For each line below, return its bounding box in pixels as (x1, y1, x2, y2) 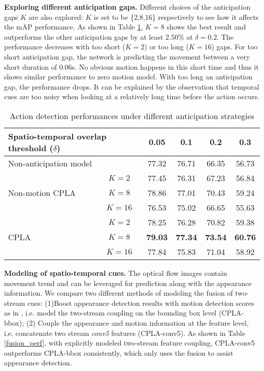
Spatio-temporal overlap (8, 130, 107, 142)
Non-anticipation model (8, 157, 92, 169)
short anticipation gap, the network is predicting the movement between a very (4, 51, 250, 62)
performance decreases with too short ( (4, 41, 125, 52)
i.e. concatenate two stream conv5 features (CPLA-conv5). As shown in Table (4, 327, 245, 338)
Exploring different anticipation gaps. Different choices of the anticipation (4, 2, 251, 12)
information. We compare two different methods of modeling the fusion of (4, 288, 233, 298)
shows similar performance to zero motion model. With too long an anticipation (4, 71, 253, 82)
